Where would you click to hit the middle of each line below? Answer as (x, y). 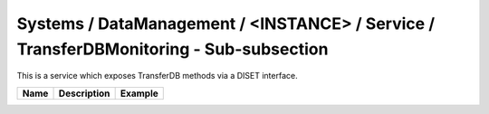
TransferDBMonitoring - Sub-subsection (173, 49)
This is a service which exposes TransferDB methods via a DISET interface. (157, 76)
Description (84, 93)
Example (139, 93)
